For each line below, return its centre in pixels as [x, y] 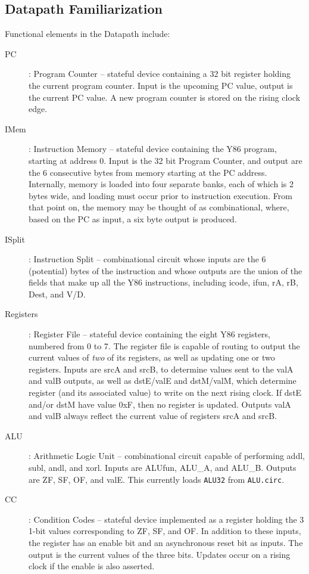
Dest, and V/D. [57, 294]
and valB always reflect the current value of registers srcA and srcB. [153, 416]
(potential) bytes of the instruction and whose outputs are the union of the [166, 270]
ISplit [15, 239]
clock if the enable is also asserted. [92, 566]
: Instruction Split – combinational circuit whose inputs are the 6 [147, 259]
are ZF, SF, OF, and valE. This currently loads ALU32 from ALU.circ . [157, 479]
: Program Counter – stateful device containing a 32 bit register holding [160, 74]
